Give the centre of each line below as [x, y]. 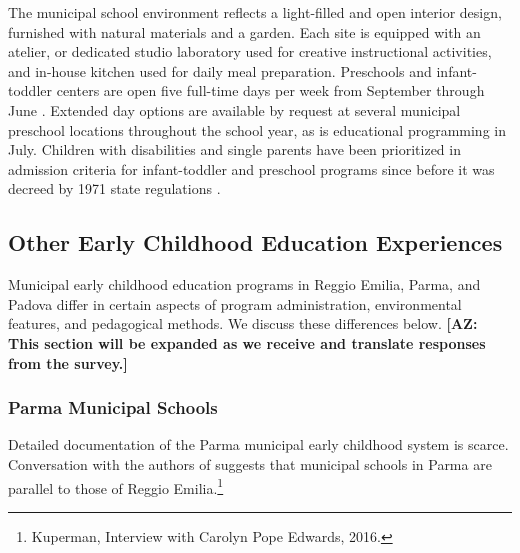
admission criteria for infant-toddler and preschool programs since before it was [251, 168]
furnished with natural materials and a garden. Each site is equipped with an [244, 31]
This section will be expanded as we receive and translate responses [247, 342]
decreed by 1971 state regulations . [114, 188]
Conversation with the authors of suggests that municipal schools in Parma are [250, 463]
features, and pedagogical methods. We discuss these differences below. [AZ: [243, 323]
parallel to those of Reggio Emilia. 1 [116, 486]
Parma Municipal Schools [113, 407]
